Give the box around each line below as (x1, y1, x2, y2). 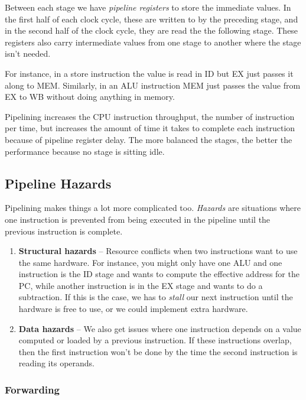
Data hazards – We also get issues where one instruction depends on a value (18, 322, 301, 334)
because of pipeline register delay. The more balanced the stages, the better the (5, 133, 292, 145)
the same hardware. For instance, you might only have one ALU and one (18, 256, 282, 268)
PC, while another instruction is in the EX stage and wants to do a (18, 279, 263, 291)
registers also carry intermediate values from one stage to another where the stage (5, 35, 301, 48)
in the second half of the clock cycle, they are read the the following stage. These (5, 24, 298, 37)
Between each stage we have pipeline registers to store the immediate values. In (5, 1, 291, 13)
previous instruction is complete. (5, 225, 123, 237)
